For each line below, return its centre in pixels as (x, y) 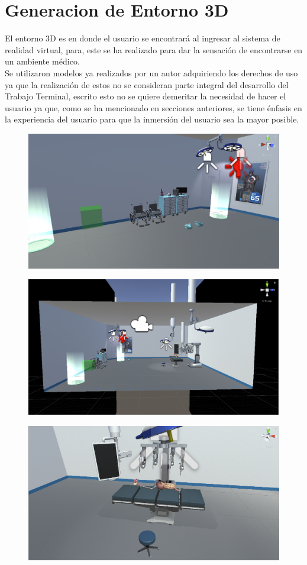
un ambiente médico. (42, 61)
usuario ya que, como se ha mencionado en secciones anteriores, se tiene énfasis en (153, 107)
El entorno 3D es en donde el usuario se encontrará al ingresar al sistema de (143, 38)
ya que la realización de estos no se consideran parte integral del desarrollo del (147, 84)
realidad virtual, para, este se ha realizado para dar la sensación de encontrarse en (154, 49)
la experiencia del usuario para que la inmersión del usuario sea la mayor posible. (152, 119)
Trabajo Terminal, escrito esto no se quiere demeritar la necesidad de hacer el (146, 96)
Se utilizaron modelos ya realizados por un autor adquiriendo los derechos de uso (151, 72)
